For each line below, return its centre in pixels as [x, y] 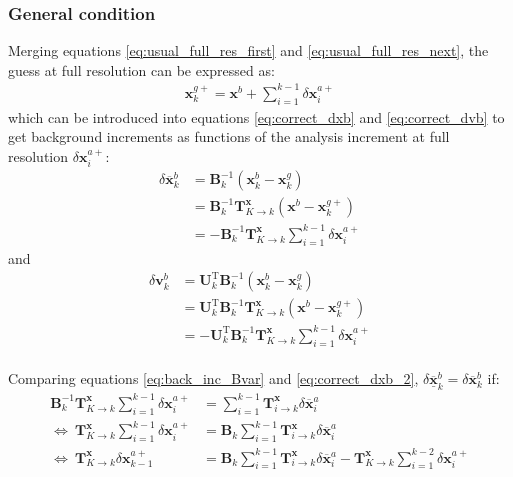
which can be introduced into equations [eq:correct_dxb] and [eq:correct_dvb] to [256, 116]
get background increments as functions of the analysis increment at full [229, 136]
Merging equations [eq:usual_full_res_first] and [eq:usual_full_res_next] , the [248, 50]
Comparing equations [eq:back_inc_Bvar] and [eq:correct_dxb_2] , [213, 378]
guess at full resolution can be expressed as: [141, 69]
